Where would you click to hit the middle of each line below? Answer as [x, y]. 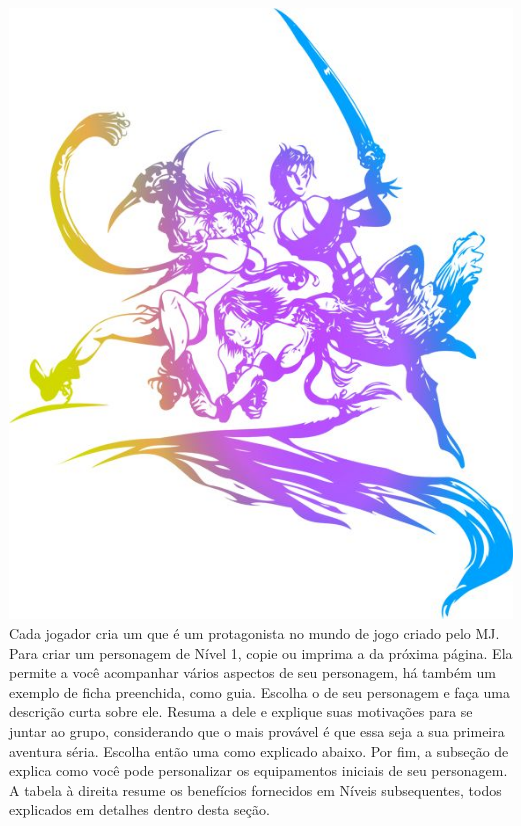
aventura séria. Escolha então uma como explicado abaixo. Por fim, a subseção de [259, 750]
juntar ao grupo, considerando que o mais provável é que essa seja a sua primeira [257, 731]
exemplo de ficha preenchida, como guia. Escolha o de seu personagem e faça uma [259, 691]
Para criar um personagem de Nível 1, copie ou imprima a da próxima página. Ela [261, 652]
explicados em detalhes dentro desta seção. [139, 809]
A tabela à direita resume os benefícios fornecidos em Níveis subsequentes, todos [255, 789]
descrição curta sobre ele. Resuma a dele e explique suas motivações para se [241, 711]
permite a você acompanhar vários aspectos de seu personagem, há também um [252, 672]
